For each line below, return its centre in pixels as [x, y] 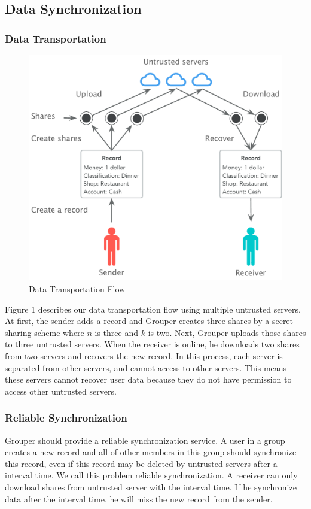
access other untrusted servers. [61, 391]
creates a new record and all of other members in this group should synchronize [151, 452]
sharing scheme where [45, 332]
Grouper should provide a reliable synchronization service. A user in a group [145, 440]
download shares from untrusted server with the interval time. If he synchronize [151, 487]
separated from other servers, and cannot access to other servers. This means [146, 367]
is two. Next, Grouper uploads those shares [227, 332]
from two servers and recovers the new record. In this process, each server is [144, 355]
